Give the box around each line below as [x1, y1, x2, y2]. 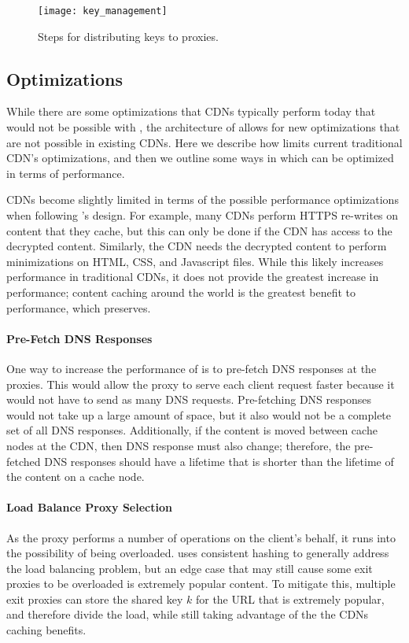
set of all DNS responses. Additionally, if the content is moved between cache [6, 422, 378, 438]
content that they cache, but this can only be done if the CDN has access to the [6, 222, 392, 238]
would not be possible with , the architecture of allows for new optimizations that [6, 119, 400, 135]
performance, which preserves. [6, 299, 151, 316]
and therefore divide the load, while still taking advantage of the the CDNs [6, 606, 369, 623]
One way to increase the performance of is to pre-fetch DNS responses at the [6, 360, 377, 376]
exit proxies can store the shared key [6, 590, 183, 607]
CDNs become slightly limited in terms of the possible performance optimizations [6, 191, 399, 208]
